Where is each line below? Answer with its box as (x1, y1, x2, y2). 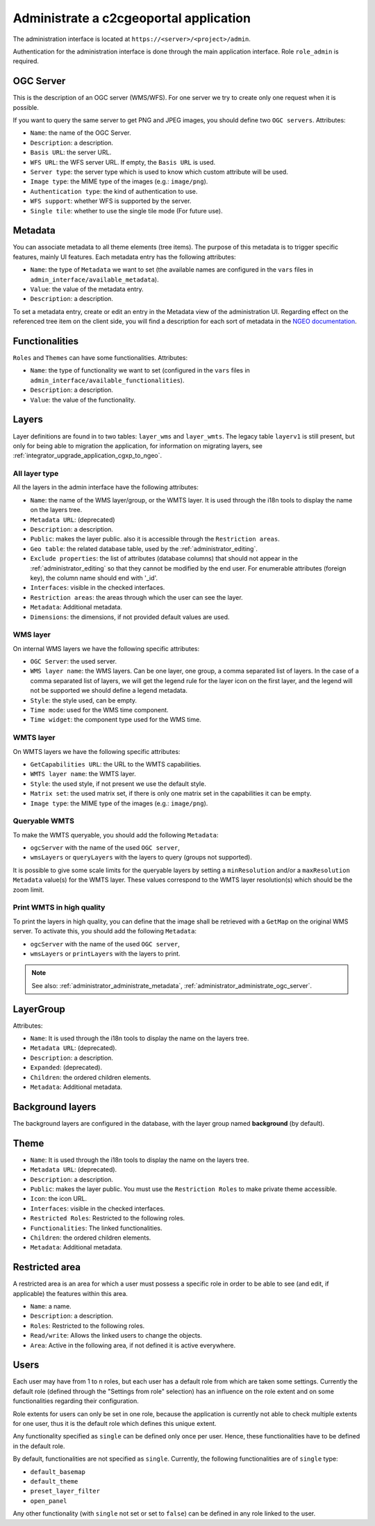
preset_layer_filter (30, 1487, 101, 1495)
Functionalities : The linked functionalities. (30, 1224, 162, 1232)
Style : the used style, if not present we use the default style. (30, 779, 206, 788)
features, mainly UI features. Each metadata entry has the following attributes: (12, 252, 236, 261)
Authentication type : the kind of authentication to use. (30, 187, 198, 195)
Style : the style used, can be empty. (30, 696, 137, 705)
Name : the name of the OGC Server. (30, 129, 131, 137)
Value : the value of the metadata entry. (30, 285, 144, 293)
